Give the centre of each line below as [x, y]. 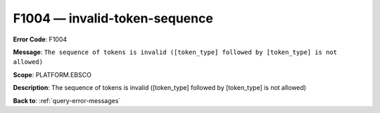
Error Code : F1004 [40, 39]
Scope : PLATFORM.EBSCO [52, 74]
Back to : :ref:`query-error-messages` [67, 100]
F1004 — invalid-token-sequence [113, 18]
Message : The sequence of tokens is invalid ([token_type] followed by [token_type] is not [175, 52]
